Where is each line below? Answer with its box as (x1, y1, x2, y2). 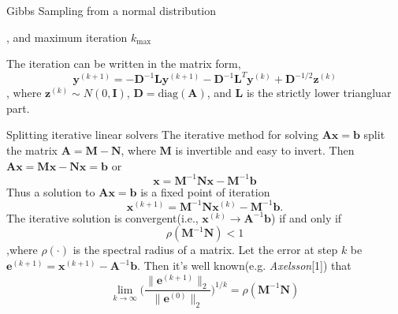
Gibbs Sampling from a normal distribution (6, 2, 217, 18)
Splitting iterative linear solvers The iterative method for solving (6, 126, 318, 143)
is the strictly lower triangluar (246, 84, 392, 101)
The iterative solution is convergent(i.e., (6, 209, 199, 226)
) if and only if (271, 209, 342, 226)
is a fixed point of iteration (140, 183, 270, 200)
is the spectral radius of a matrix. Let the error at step (73, 241, 338, 258)
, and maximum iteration (6, 28, 128, 45)
